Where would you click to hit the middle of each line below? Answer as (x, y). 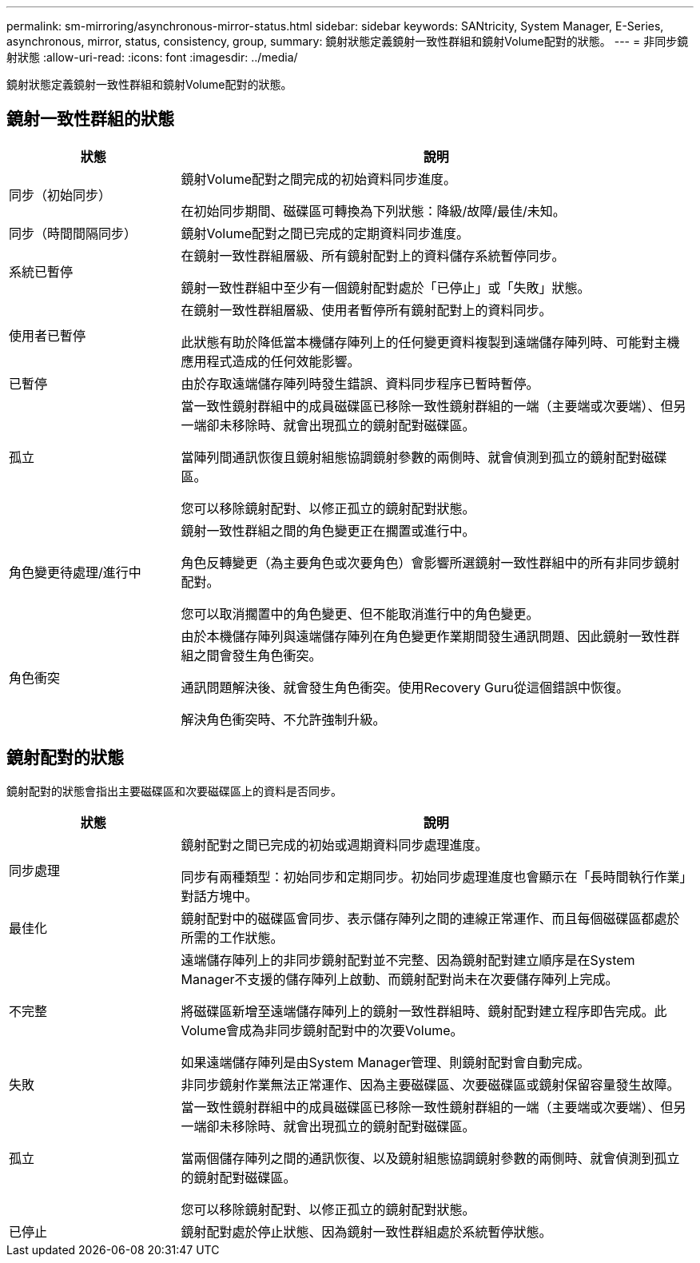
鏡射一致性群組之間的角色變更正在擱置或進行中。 (328, 530)
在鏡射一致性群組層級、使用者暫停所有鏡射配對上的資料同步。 (366, 310)
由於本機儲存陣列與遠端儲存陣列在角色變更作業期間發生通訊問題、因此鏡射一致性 (424, 636)
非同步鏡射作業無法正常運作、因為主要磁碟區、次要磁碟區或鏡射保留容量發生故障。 (430, 1084)
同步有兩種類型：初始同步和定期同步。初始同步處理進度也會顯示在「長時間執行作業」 (434, 877)
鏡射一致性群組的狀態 (90, 119)
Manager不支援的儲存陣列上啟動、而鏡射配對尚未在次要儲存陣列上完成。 (400, 979)
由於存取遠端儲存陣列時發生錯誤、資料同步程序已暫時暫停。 (360, 383)
